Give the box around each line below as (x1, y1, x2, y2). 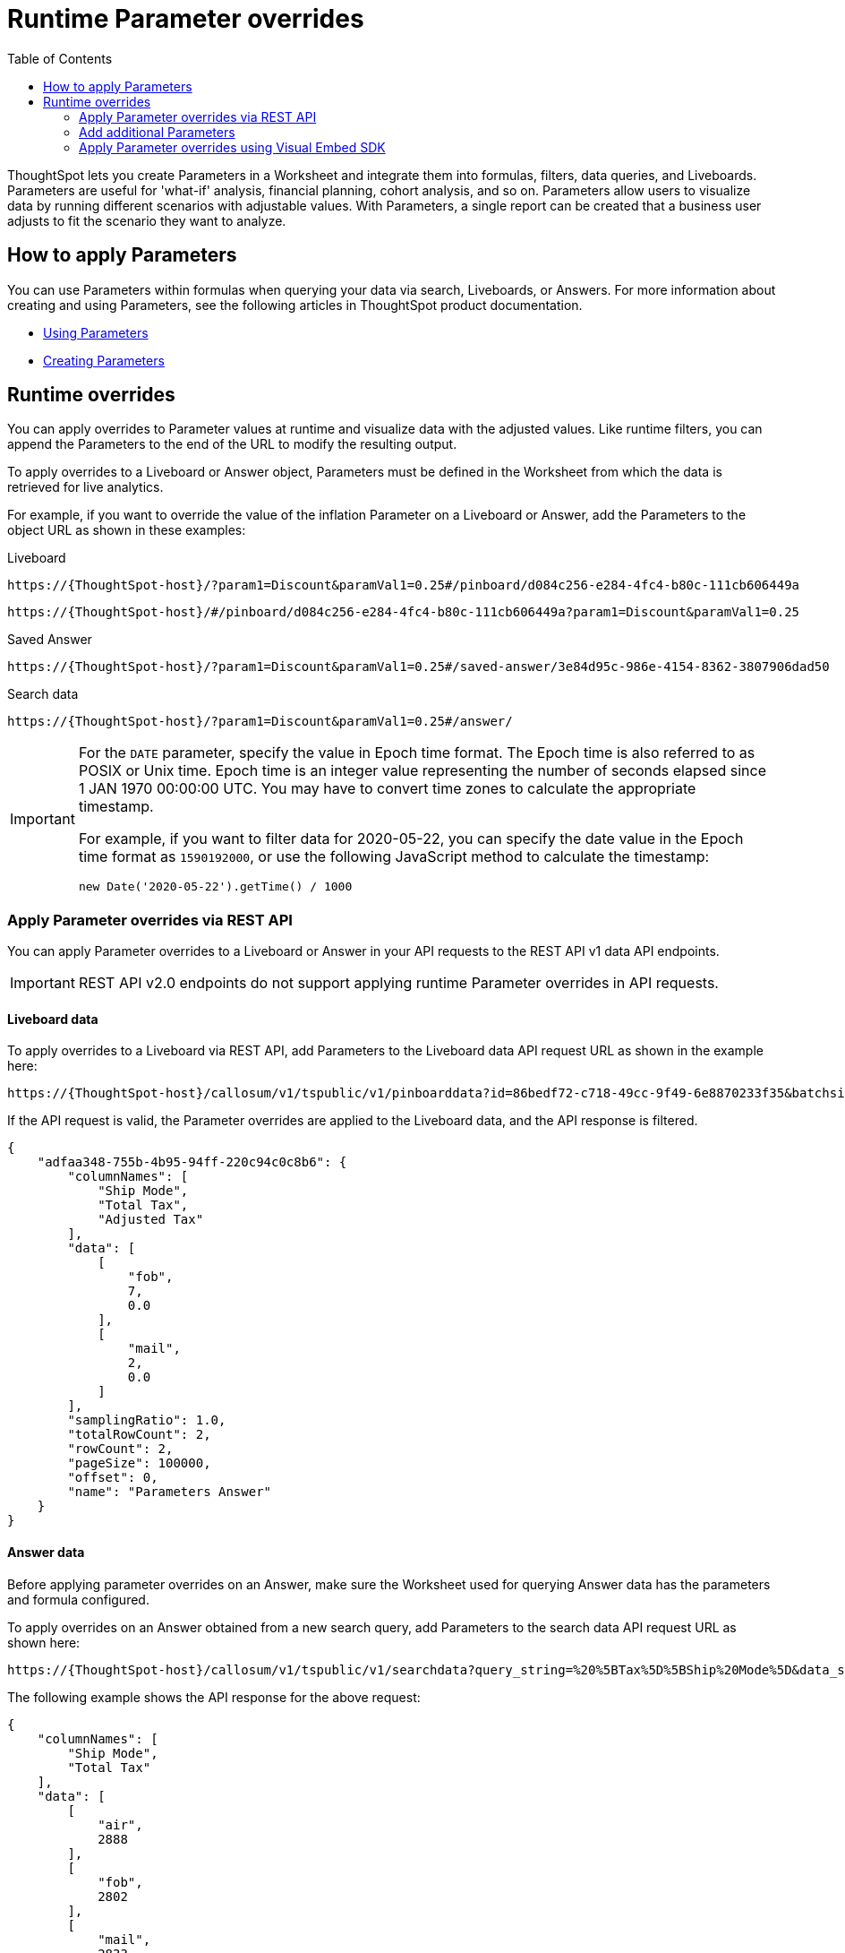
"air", (98, 1817, 143, 1832)
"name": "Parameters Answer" (67, 1484, 272, 1500)
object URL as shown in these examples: (7, 522, 246, 538)
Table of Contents (7, 50, 113, 66)
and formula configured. (7, 1591, 149, 1607)
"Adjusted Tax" (98, 1212, 204, 1227)
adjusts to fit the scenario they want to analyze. (7, 212, 286, 228)
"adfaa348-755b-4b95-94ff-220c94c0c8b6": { (37, 1155, 347, 1170)
